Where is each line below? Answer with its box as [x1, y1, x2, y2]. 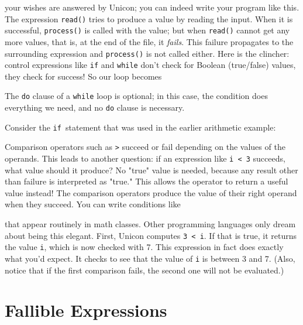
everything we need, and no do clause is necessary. [5, 101, 185, 114]
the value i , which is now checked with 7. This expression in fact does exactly [5, 241, 284, 253]
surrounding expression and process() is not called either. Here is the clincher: [5, 47, 290, 59]
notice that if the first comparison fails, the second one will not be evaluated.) [5, 264, 284, 276]
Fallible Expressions [5, 298, 167, 322]
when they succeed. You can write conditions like [5, 198, 181, 210]
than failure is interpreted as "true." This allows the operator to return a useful [5, 175, 288, 187]
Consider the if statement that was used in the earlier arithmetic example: [5, 121, 276, 133]
